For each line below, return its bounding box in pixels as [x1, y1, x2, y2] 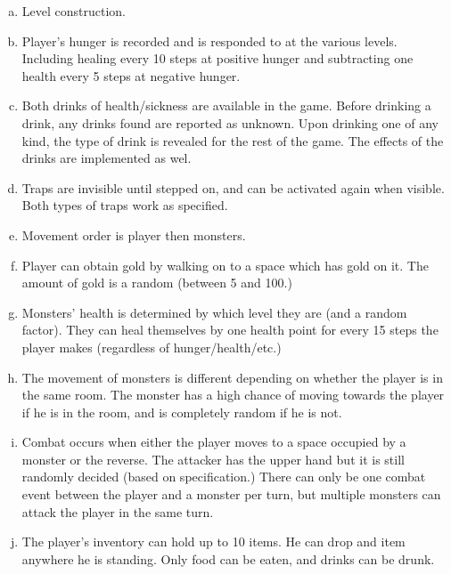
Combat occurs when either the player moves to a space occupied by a [21, 433, 406, 451]
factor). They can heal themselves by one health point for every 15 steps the [21, 320, 439, 339]
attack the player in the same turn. [21, 502, 214, 521]
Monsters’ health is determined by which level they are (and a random [21, 303, 407, 321]
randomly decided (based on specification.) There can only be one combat [21, 467, 426, 486]
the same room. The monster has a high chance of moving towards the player [21, 385, 445, 404]
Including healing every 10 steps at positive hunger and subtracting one [21, 49, 414, 68]
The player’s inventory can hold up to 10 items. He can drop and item [21, 532, 406, 551]
